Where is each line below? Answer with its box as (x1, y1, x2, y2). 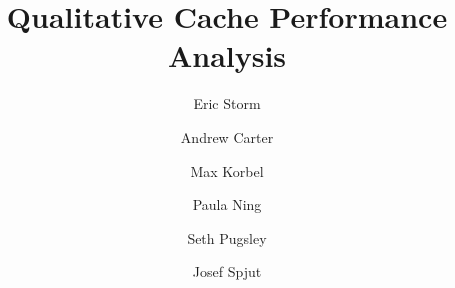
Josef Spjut (192, 261, 262, 282)
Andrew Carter (180, 126, 274, 147)
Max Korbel (190, 160, 264, 181)
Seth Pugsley (187, 227, 267, 248)
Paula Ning (192, 194, 262, 215)
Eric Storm (193, 93, 261, 114)
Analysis (167, 35, 287, 76)
